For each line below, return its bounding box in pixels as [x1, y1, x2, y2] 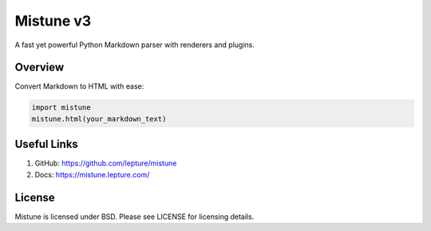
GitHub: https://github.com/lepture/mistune [34, 158, 177, 168]
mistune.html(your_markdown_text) [31, 114, 167, 123]
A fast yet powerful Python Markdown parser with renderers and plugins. [14, 40, 255, 50]
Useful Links [14, 137, 79, 151]
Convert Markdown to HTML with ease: [14, 82, 144, 91]
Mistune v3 [14, 12, 92, 30]
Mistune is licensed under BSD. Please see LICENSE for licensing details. [14, 212, 255, 221]
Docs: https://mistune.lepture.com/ [34, 169, 150, 179]
